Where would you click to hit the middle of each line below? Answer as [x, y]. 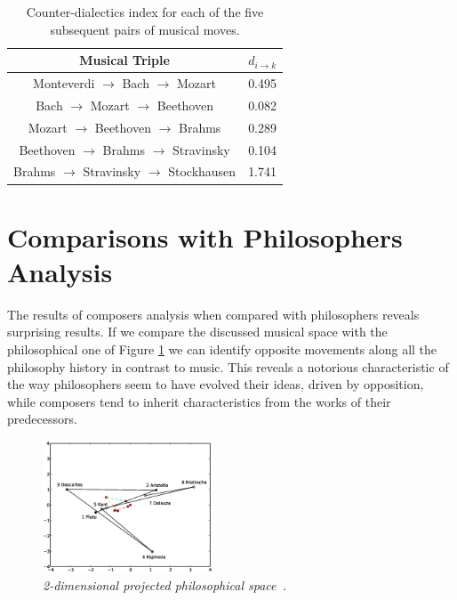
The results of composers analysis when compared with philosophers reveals [213, 314]
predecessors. [42, 419]
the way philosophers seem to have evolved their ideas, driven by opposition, [216, 384]
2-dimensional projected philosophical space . [164, 584]
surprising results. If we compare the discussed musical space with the [197, 332]
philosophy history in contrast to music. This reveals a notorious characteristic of [228, 366]
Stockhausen [202, 171]
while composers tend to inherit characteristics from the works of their [199, 401]
